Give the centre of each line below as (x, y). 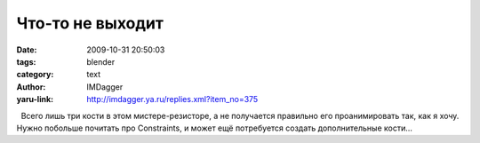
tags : (26, 61)
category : (35, 75)
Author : (31, 87)
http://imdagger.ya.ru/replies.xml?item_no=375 (172, 99)
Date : (27, 50)
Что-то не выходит (90, 23)
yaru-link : (35, 99)
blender (101, 61)
